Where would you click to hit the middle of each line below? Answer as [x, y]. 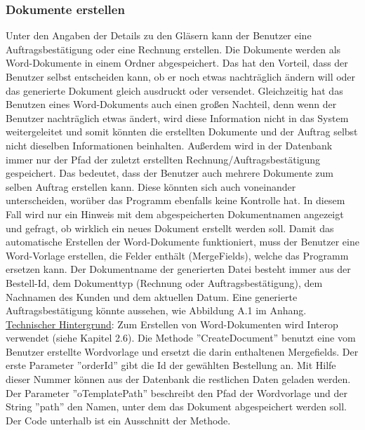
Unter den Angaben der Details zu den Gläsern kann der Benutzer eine [159, 35]
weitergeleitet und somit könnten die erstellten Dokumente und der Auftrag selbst [182, 132]
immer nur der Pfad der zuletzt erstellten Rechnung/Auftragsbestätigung [163, 159]
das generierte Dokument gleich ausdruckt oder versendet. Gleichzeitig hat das [174, 90]
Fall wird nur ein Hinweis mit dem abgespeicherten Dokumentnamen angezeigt [175, 214]
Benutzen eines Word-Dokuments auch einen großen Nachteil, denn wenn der [171, 104]
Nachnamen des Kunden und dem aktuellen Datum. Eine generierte [152, 296]
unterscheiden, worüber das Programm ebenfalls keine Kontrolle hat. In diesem [175, 200]
